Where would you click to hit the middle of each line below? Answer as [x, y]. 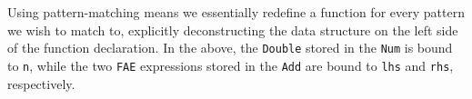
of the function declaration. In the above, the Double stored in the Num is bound [230, 48]
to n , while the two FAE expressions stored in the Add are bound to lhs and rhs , [231, 65]
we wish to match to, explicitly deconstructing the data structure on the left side [233, 30]
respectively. [41, 83]
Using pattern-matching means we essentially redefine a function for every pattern [236, 12]
